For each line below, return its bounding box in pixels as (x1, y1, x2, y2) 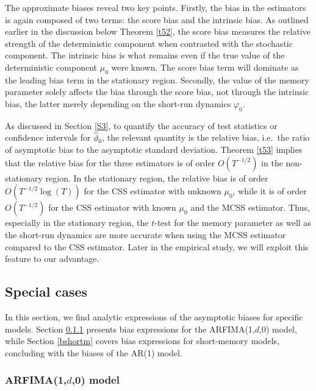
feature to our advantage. (5, 252, 99, 265)
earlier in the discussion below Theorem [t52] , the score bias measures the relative (5, 25, 311, 38)
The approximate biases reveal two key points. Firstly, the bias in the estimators (5, 1, 306, 13)
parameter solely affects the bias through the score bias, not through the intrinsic (5, 85, 309, 98)
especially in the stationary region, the (5, 216, 149, 229)
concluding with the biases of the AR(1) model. (5, 346, 182, 359)
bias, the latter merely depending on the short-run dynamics (5, 97, 231, 110)
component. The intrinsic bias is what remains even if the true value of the (5, 49, 285, 62)
